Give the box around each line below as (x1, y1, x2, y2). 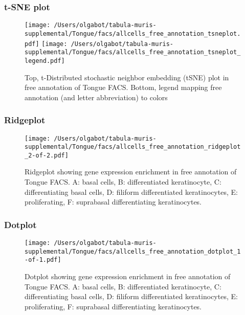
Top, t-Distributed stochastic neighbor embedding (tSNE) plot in (25, 72, 229, 82)
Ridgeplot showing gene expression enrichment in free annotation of (25, 166, 237, 177)
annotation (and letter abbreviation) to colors (25, 92, 168, 102)
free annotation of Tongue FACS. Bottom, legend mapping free (25, 82, 222, 93)
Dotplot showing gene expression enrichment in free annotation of (25, 271, 231, 282)
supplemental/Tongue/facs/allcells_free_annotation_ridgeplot (25, 143, 241, 151)
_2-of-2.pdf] (25, 151, 69, 159)
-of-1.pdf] (25, 256, 61, 264)
